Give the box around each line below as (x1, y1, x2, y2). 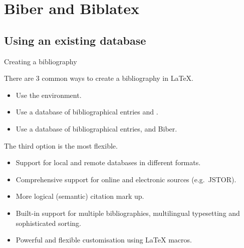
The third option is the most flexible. (4, 140, 118, 151)
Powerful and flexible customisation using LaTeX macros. (16, 234, 192, 245)
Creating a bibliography (4, 56, 77, 66)
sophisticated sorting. (16, 217, 81, 228)
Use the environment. (16, 89, 82, 100)
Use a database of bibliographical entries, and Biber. (16, 123, 177, 134)
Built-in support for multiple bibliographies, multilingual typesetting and (16, 207, 240, 218)
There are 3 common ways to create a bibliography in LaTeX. (4, 73, 193, 83)
